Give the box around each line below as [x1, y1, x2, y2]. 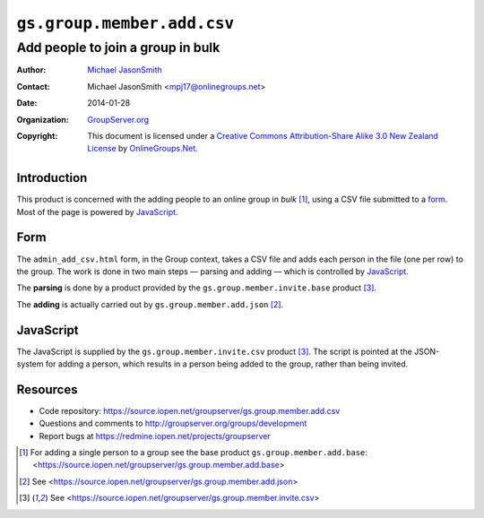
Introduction [16, 170, 88, 186]
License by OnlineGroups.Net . [87, 143, 199, 154]
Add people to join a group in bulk [16, 39, 220, 56]
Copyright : [16, 130, 58, 141]
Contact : [16, 81, 51, 91]
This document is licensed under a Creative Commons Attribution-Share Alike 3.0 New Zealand [87, 130, 439, 141]
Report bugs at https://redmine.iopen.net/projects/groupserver [39, 430, 271, 441]
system [16, 358, 44, 369]
